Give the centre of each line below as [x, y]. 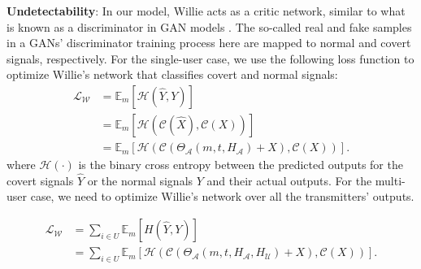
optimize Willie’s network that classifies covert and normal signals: [172, 74]
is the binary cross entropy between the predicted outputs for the [241, 165]
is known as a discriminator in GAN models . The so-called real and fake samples [209, 26]
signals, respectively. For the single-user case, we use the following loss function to [210, 58]
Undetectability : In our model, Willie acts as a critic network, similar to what [206, 11]
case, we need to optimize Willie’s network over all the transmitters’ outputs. [222, 196]
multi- [390, 180]
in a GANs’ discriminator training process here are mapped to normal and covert [209, 43]
